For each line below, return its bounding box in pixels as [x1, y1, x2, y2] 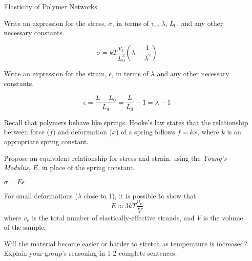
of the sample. [4, 222, 46, 232]
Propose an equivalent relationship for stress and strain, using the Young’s [4, 152, 227, 163]
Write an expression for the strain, [4, 68, 107, 79]
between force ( [4, 127, 50, 137]
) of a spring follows [116, 127, 175, 137]
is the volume [203, 212, 243, 222]
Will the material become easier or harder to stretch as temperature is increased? [4, 238, 248, 248]
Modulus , [4, 162, 31, 173]
